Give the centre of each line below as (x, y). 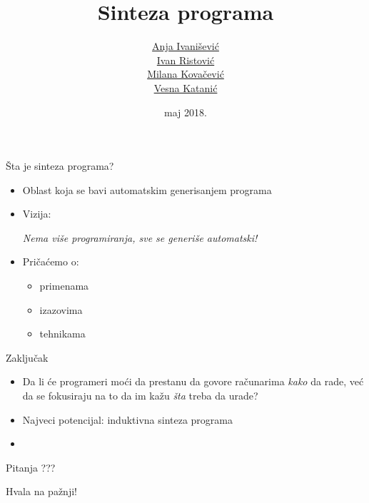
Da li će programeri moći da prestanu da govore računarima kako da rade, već (193, 381)
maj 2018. (186, 112)
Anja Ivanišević (186, 46)
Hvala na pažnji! (41, 491)
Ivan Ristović (186, 60)
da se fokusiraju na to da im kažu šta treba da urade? (140, 396)
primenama (64, 286)
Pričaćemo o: (51, 261)
